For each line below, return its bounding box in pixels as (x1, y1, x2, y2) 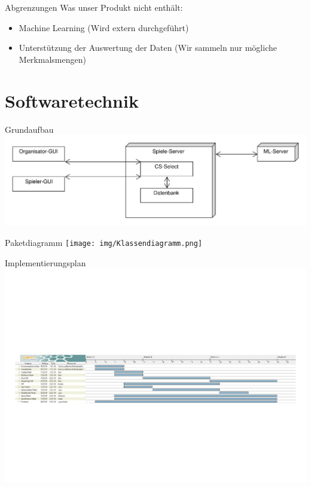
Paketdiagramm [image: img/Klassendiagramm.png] (5, 236, 203, 248)
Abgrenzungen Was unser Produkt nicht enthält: (5, 1, 183, 13)
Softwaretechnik (5, 88, 139, 112)
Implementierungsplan (5, 256, 86, 269)
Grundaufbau (5, 123, 54, 135)
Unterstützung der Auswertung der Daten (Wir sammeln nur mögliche (19, 41, 277, 54)
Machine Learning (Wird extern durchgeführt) (19, 21, 189, 34)
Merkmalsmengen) (19, 53, 86, 65)
